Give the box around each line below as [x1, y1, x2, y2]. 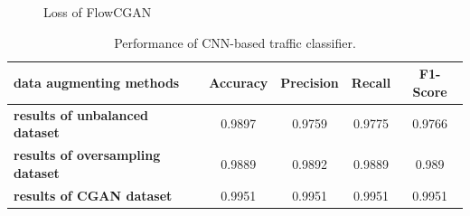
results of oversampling [14, 146, 161, 164]
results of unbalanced [14, 105, 149, 124]
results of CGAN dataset [14, 185, 173, 204]
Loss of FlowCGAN [43, 3, 152, 21]
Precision [280, 72, 339, 91]
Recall [351, 72, 391, 91]
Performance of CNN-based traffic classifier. [114, 33, 356, 52]
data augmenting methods [14, 72, 180, 91]
